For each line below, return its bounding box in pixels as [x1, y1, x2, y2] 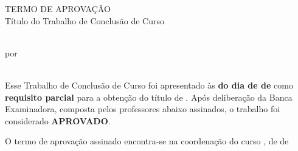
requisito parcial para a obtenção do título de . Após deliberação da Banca [5, 90, 293, 103]
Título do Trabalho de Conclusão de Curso [5, 14, 164, 27]
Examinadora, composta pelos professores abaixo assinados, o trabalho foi [5, 102, 280, 115]
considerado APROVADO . [5, 114, 111, 127]
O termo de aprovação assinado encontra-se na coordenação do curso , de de [5, 135, 289, 147]
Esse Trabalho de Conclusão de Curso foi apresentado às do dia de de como [5, 78, 293, 91]
